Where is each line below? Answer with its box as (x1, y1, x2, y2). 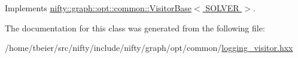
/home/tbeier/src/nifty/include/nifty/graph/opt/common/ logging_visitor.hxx (5, 41, 293, 54)
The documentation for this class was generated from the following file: (5, 21, 265, 34)
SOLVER (205, 2, 239, 14)
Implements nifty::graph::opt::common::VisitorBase (5, 2, 192, 14)
